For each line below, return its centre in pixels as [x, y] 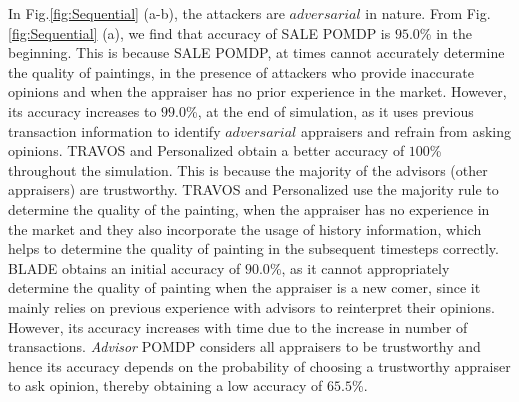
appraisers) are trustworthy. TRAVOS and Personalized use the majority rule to [253, 189]
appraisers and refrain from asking [406, 130]
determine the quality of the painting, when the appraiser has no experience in [249, 208]
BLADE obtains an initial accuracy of [124, 267]
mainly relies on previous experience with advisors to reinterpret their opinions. [251, 306]
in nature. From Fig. [428, 13]
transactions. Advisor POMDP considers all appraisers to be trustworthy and [244, 346]
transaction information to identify [114, 130]
